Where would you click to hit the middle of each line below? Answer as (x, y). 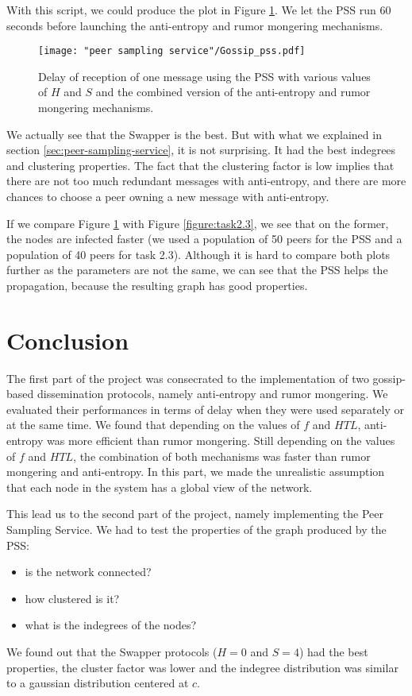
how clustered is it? (72, 598)
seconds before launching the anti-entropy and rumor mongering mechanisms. (195, 25)
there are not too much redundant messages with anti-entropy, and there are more (206, 181)
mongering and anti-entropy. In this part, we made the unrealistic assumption (196, 472)
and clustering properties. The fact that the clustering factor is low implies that (200, 165)
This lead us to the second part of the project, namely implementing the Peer (195, 514)
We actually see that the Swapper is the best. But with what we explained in (194, 134)
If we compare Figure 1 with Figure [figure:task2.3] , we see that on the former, (198, 223)
